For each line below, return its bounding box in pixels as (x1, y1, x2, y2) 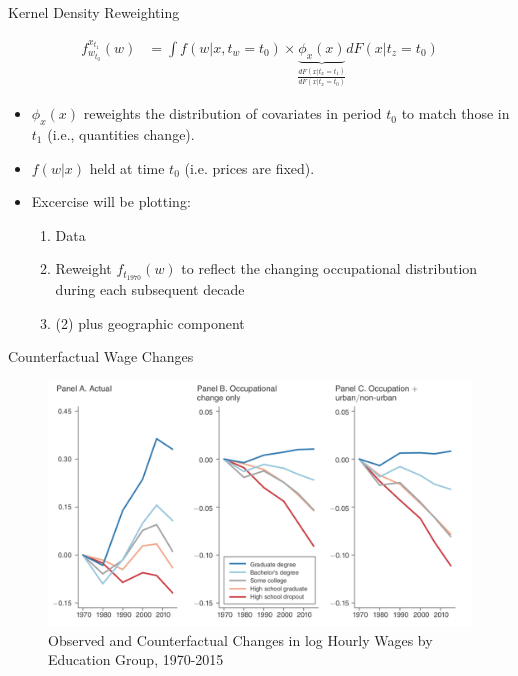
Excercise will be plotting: (31, 191, 191, 212)
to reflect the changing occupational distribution (181, 258, 478, 279)
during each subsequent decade (55, 279, 245, 300)
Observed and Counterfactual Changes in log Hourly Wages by (48, 629, 433, 650)
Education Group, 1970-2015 (48, 649, 224, 670)
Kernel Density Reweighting (8, 2, 180, 22)
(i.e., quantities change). (47, 123, 195, 144)
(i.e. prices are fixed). (184, 157, 315, 178)
